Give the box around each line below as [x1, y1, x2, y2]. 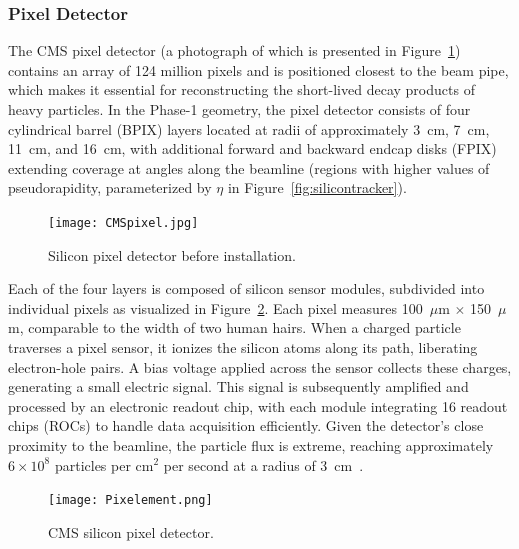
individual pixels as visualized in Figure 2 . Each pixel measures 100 [8, 297, 423, 318]
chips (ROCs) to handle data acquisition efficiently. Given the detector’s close [8, 415, 484, 436]
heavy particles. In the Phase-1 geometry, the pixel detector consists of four [8, 99, 471, 119]
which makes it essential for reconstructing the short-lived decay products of [8, 79, 475, 100]
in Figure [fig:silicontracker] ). [227, 177, 407, 198]
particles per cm [54, 454, 154, 475]
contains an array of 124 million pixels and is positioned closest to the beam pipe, [8, 59, 509, 80]
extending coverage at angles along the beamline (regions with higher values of [8, 157, 490, 178]
